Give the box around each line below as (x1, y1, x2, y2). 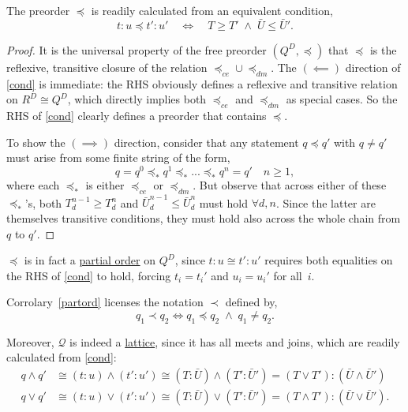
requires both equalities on (264, 252, 393, 268)
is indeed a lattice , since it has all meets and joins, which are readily (69, 333, 400, 350)
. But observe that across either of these (193, 176, 387, 193)
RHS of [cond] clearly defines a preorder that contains (6, 107, 267, 123)
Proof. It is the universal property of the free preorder (6, 41, 267, 58)
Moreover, (6, 333, 54, 350)
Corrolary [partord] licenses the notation (6, 294, 204, 310)
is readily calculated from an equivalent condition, (91, 2, 333, 18)
